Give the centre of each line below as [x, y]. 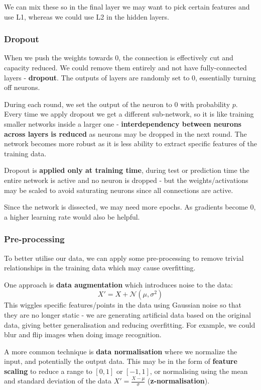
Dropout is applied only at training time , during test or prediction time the [127, 170]
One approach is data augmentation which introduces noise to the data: [119, 284]
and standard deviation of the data [58, 381]
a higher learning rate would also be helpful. [72, 216]
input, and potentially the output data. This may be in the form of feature [121, 361]
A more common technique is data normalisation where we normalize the [121, 351]
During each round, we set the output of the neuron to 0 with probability [117, 104]
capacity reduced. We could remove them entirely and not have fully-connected [125, 67]
